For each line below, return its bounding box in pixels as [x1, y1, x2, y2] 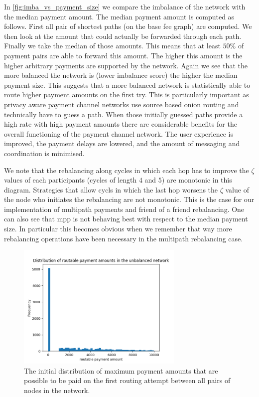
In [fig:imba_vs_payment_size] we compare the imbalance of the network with [4, 1, 246, 11]
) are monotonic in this [161, 175, 232, 185]
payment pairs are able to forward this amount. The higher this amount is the [4, 50, 243, 60]
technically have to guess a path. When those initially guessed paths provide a [4, 109, 243, 119]
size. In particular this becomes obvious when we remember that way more [4, 223, 232, 234]
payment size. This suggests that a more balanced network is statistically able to [4, 79, 251, 90]
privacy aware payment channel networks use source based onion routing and [4, 99, 239, 109]
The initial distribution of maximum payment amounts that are [24, 365, 218, 376]
